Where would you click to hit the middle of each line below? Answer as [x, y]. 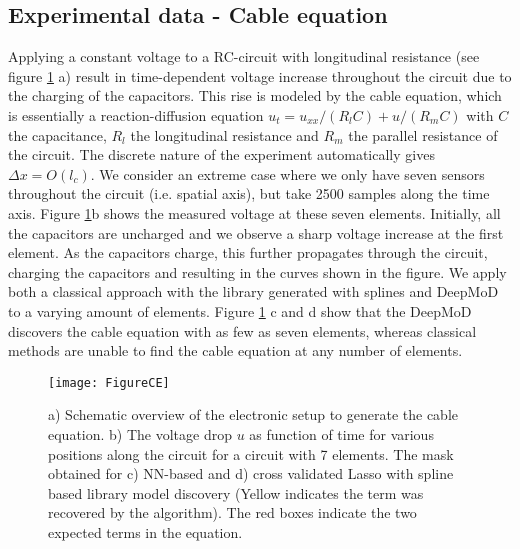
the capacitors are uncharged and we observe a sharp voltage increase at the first [256, 232]
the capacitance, [57, 134]
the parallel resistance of [423, 134]
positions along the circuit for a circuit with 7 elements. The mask [251, 453]
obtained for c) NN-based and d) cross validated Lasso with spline [251, 473]
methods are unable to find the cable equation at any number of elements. [235, 350]
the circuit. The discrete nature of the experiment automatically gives [221, 154]
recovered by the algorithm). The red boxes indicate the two [232, 512]
